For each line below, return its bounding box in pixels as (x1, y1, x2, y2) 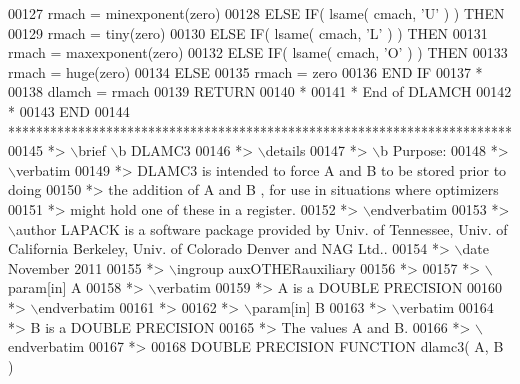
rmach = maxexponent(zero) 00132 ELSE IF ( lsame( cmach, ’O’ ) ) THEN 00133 (8, 42, 508, 63)
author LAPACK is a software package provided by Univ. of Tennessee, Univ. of (15, 218, 508, 239)
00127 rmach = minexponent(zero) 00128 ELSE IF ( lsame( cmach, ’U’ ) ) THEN (8, 3, 505, 23)
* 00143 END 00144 (8, 100, 130, 121)
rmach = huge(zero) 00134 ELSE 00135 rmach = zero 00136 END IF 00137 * (8, 61, 483, 82)
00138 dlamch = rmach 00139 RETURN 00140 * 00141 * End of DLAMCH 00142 (8, 81, 512, 102)
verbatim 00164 (399, 296, 494, 317)
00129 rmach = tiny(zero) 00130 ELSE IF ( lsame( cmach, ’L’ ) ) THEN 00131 (8, 22, 488, 43)
